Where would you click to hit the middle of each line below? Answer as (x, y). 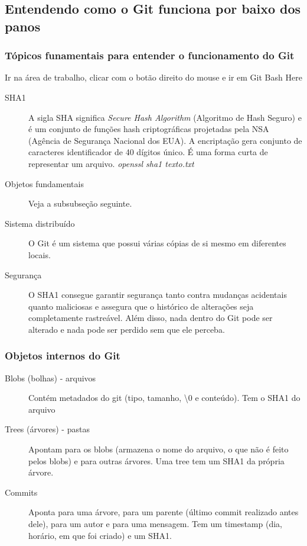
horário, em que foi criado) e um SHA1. (100, 535)
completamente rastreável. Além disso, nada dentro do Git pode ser (151, 318)
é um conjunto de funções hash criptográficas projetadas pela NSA (149, 129)
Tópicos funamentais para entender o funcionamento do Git (150, 55)
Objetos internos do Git (63, 356)
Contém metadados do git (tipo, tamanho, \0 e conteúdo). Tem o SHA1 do (164, 398)
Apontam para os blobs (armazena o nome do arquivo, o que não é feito (159, 449)
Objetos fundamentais (44, 183)
